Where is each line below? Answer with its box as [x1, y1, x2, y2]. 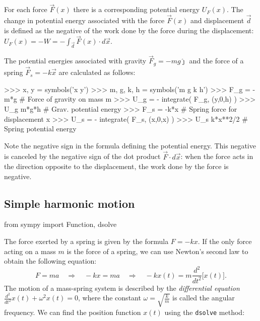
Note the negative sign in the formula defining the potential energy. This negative [4, 140, 256, 150]
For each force [4, 4, 47, 15]
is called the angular [172, 292, 235, 303]
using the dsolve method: [164, 306, 245, 317]
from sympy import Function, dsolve [4, 219, 117, 229]
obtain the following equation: [4, 256, 97, 266]
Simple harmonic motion [4, 195, 135, 211]
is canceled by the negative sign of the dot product [4, 151, 161, 162]
